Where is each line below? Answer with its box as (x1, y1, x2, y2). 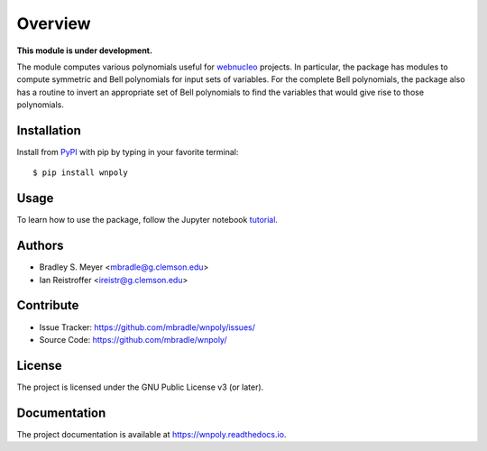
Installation (16, 123, 81, 138)
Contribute (16, 298, 79, 313)
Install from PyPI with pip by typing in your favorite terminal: (16, 147, 239, 158)
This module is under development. (16, 45, 153, 56)
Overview (16, 14, 91, 33)
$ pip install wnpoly (32, 168, 128, 178)
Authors (16, 238, 64, 253)
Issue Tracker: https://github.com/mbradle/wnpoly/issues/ (39, 321, 256, 333)
